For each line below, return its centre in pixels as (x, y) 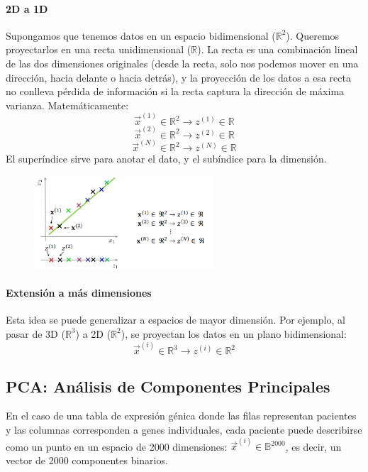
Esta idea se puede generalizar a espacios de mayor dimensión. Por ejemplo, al (175, 320)
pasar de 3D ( (35, 333)
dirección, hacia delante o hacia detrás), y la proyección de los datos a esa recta (178, 77)
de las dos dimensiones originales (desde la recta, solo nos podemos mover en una (182, 63)
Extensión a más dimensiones (79, 293)
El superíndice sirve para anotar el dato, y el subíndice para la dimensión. (166, 159)
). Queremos (313, 35)
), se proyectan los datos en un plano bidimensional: (234, 333)
